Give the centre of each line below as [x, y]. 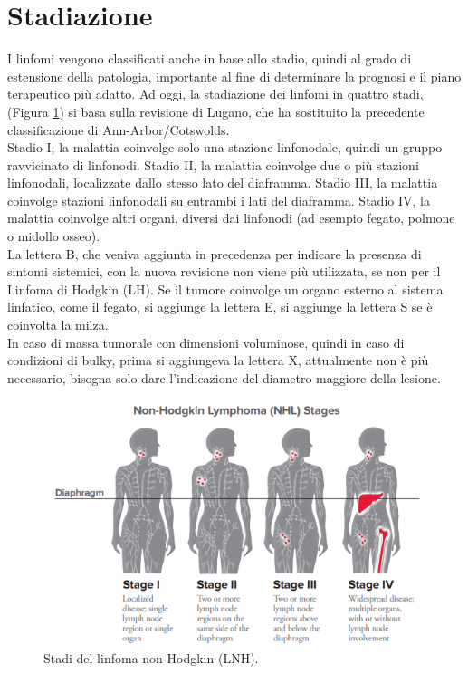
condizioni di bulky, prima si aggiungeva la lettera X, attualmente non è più [218, 360]
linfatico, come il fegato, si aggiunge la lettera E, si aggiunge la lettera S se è [220, 307]
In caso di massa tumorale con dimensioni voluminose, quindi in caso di [206, 342]
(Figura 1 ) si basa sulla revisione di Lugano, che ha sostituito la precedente [216, 111]
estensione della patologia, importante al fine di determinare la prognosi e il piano [234, 76]
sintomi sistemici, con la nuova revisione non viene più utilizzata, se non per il [224, 271]
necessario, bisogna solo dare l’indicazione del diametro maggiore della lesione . [224, 377]
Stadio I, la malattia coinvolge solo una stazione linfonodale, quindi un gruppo [225, 147]
